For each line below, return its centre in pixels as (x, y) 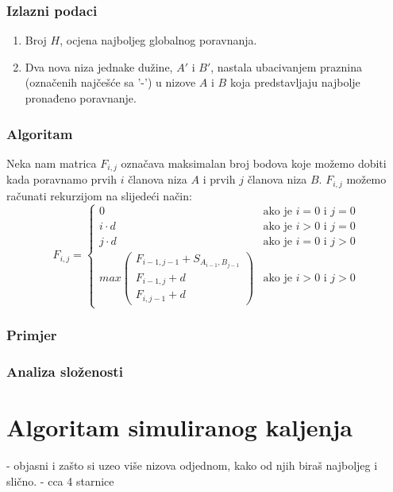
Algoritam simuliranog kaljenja (179, 426)
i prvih (219, 179)
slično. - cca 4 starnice (60, 480)
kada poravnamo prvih (62, 179)
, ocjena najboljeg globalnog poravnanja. (158, 40)
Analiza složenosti (65, 371)
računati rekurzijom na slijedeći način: (99, 195)
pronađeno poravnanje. (81, 98)
